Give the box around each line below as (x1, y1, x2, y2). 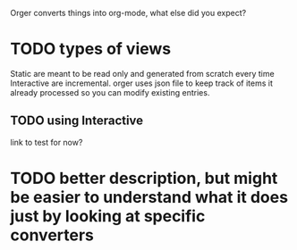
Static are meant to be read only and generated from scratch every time (10, 68, 276, 79)
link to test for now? (10, 137, 83, 147)
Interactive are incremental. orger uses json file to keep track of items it (10, 78, 274, 88)
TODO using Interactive (10, 113, 144, 129)
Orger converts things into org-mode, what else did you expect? (10, 8, 247, 18)
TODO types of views (10, 39, 172, 59)
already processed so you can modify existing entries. (10, 87, 210, 97)
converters (10, 225, 95, 245)
